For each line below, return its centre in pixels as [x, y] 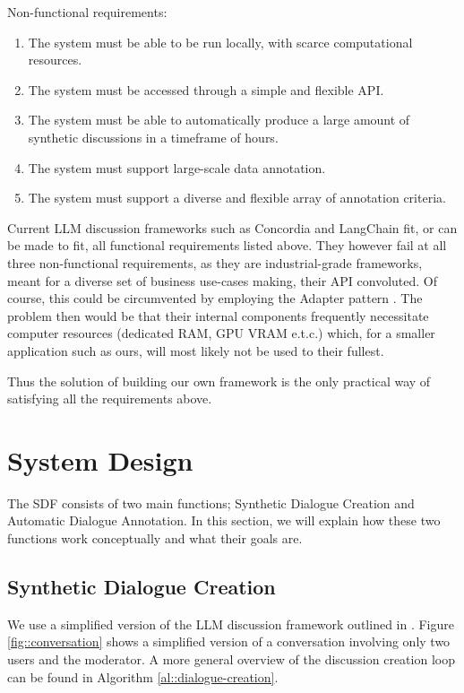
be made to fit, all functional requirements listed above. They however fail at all [227, 245]
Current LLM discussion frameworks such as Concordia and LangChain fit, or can [232, 227]
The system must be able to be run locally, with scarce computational [220, 42]
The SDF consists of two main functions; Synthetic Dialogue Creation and [211, 502]
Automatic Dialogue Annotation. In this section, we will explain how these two [224, 520]
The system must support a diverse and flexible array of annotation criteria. [237, 198]
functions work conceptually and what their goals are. [155, 538]
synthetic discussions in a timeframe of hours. [153, 137]
